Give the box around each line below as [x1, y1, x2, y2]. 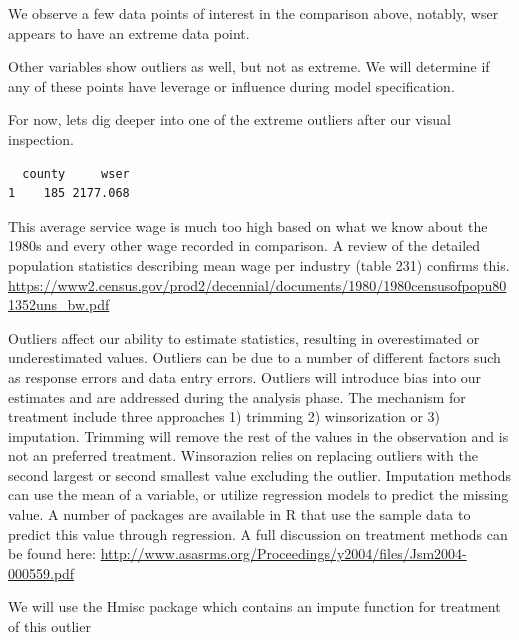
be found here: [8, 543, 96, 564]
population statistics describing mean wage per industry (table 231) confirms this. [8, 254, 510, 275]
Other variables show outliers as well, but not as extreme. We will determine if [8, 56, 490, 77]
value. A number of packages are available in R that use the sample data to [8, 504, 471, 525]
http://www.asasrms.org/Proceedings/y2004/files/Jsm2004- [100, 543, 467, 564]
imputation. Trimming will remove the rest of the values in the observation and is [8, 425, 509, 446]
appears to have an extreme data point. [8, 22, 250, 43]
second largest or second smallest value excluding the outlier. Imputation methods [8, 464, 512, 485]
